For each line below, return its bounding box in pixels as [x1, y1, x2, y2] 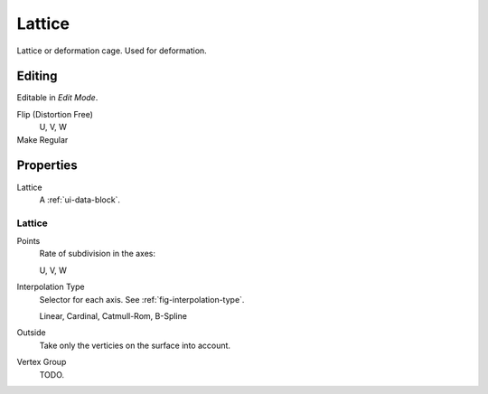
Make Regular [16, 134, 69, 145]
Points [16, 236, 41, 247]
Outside [16, 327, 46, 338]
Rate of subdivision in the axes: [39, 249, 156, 259]
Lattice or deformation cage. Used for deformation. [16, 45, 207, 56]
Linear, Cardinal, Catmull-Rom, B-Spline [39, 311, 187, 322]
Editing [16, 69, 58, 84]
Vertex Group [16, 357, 67, 368]
